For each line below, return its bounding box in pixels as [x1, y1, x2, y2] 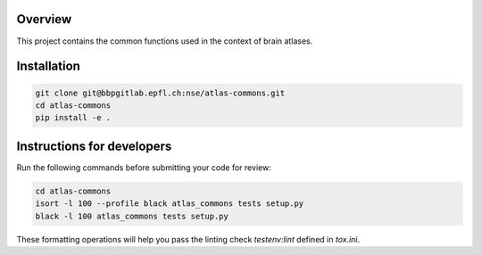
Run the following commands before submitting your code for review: [16, 161, 271, 173]
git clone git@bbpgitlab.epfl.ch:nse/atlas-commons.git [35, 87, 286, 98]
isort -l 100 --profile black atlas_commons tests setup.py [35, 199, 304, 209]
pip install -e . [35, 112, 112, 123]
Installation [16, 59, 80, 74]
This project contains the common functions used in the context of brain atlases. [16, 36, 313, 46]
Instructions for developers [16, 138, 172, 153]
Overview [16, 12, 72, 27]
